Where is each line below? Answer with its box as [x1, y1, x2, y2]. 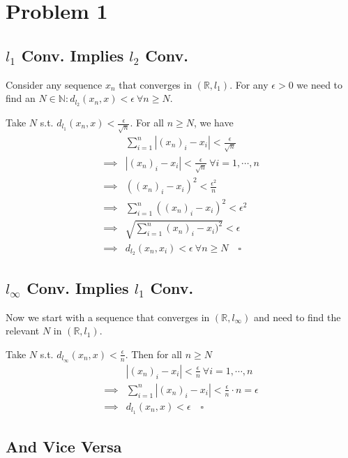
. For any [229, 77, 268, 91]
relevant [6, 323, 40, 338]
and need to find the [254, 309, 341, 324]
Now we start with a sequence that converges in [6, 309, 210, 324]
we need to [296, 77, 343, 91]
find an [6, 91, 36, 105]
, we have [193, 115, 234, 130]
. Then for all [125, 346, 182, 361]
